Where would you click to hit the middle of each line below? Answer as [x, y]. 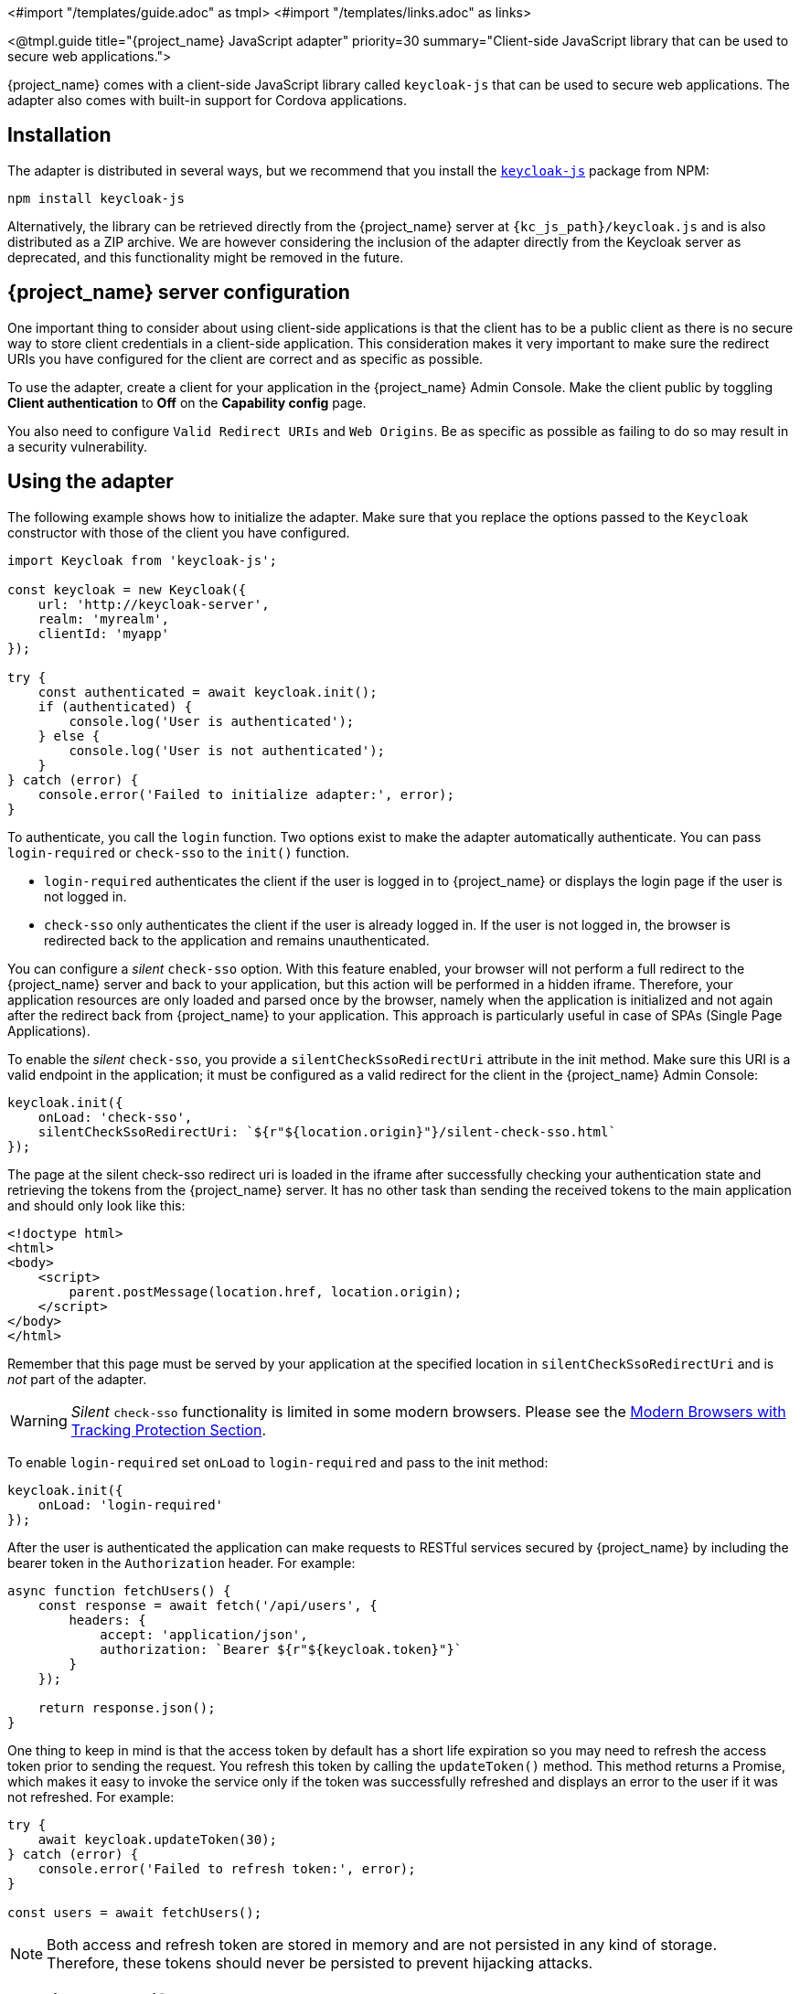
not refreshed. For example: [91, 1797]
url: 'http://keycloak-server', [154, 604]
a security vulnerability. [78, 446]
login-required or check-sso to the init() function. [179, 852]
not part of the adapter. [77, 1379]
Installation [59, 135]
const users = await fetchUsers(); [135, 1912]
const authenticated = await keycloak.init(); [208, 692]
